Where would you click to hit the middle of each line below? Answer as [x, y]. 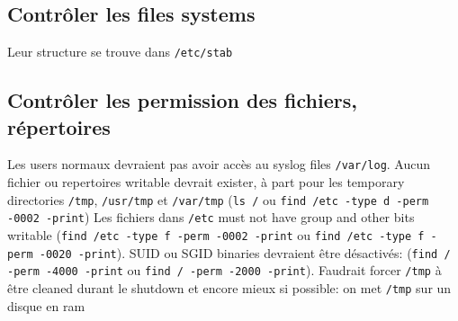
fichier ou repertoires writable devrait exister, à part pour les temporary [206, 182]
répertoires [59, 126]
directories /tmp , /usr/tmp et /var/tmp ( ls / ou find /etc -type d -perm [218, 199]
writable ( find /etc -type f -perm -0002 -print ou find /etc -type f [216, 235]
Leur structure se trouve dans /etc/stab [120, 52]
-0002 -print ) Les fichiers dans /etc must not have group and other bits [211, 217]
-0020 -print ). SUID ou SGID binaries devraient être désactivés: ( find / [245, 252]
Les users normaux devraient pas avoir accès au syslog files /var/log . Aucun [219, 164]
